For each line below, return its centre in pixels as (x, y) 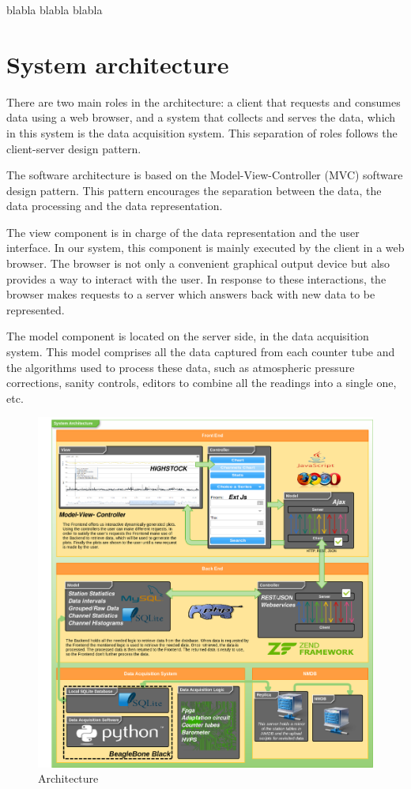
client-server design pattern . (74, 148)
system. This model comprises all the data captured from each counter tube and (201, 352)
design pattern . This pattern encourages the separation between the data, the (194, 190)
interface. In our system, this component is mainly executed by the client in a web (205, 248)
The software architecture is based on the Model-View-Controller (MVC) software (205, 175)
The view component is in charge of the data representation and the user (183, 232)
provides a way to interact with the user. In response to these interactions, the (196, 278)
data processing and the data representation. (115, 206)
